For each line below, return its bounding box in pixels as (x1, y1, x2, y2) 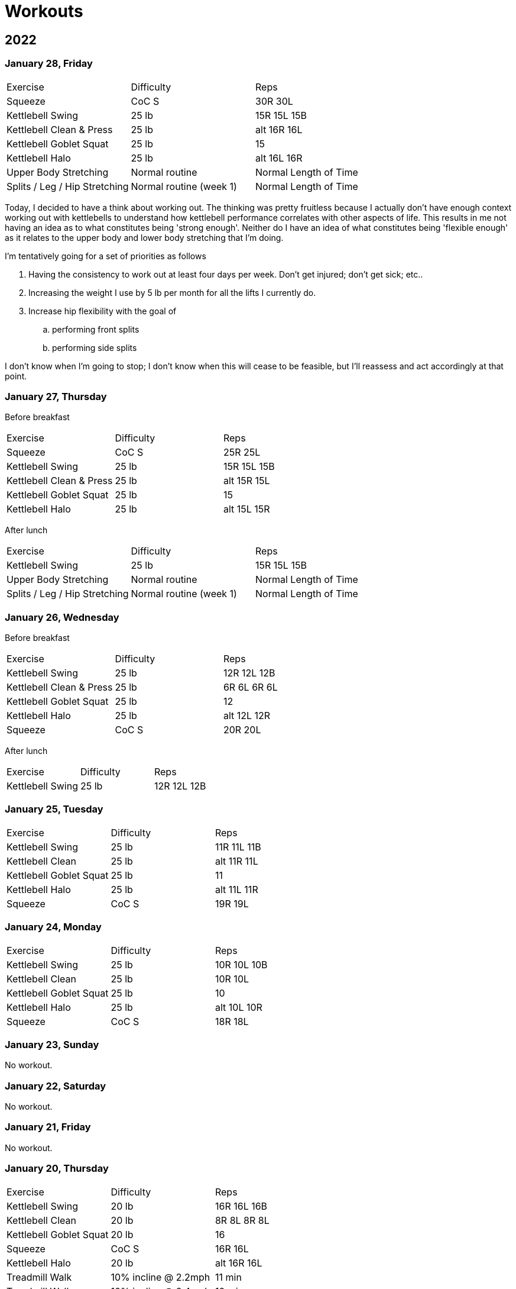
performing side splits (52, 342, 137, 353)
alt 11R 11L (215, 855, 258, 867)
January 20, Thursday (5, 1162, 109, 1175)
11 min (215, 1271, 242, 1283)
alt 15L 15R (223, 503, 270, 515)
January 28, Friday (5, 57, 93, 70)
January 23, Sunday (5, 1038, 99, 1050)
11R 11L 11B (215, 840, 261, 853)
